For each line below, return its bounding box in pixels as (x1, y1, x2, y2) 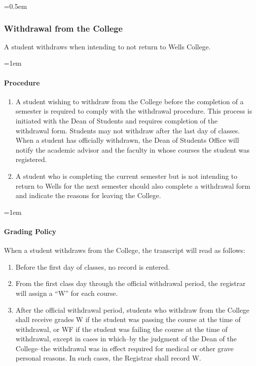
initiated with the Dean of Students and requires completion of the (15, 115, 218, 125)
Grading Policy (4, 226, 57, 236)
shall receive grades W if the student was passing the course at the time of (15, 314, 241, 325)
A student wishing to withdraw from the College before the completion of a (15, 96, 244, 106)
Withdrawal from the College (4, 22, 123, 34)
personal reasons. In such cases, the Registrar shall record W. (15, 353, 201, 363)
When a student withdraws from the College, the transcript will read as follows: (4, 245, 246, 255)
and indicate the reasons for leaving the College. (15, 190, 161, 201)
